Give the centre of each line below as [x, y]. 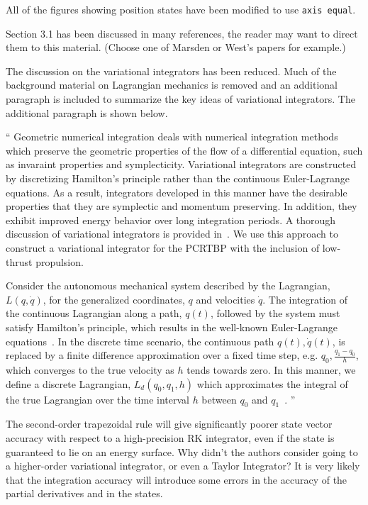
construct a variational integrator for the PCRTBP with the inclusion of [163, 247]
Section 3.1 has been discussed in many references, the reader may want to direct [182, 33]
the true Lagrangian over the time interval [97, 399]
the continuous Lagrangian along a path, [94, 313]
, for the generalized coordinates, [114, 299]
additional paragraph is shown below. [87, 112]
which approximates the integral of [272, 383]
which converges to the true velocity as [90, 369]
